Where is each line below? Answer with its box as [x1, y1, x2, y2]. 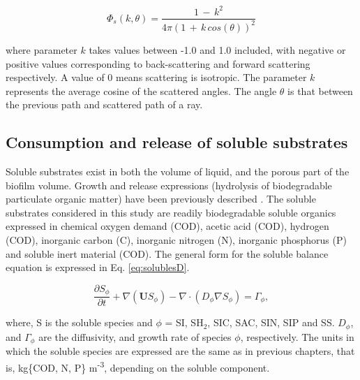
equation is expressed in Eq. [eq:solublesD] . [6, 260, 190, 275]
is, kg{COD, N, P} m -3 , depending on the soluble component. [6, 358, 270, 374]
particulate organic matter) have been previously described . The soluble [6, 191, 316, 206]
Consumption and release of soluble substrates [6, 131, 348, 153]
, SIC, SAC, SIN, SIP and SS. [207, 315, 335, 330]
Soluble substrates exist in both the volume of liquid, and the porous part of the [6, 164, 350, 179]
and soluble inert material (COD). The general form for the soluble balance [6, 246, 329, 261]
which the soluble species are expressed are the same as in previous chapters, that [6, 344, 355, 358]
